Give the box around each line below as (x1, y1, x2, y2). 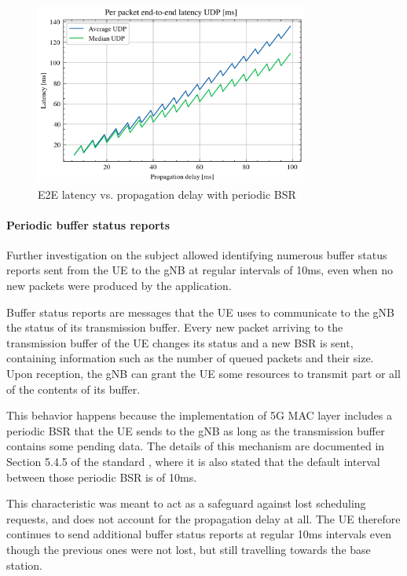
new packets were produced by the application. (6, 277, 232, 294)
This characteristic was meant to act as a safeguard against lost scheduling (6, 495, 366, 512)
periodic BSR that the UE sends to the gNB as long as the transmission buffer (6, 422, 385, 438)
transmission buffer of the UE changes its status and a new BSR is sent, (6, 334, 354, 350)
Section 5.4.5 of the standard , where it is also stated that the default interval (6, 453, 380, 470)
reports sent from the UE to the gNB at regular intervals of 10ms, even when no (6, 262, 394, 278)
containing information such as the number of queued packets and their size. (6, 350, 374, 366)
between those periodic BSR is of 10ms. (6, 468, 197, 485)
